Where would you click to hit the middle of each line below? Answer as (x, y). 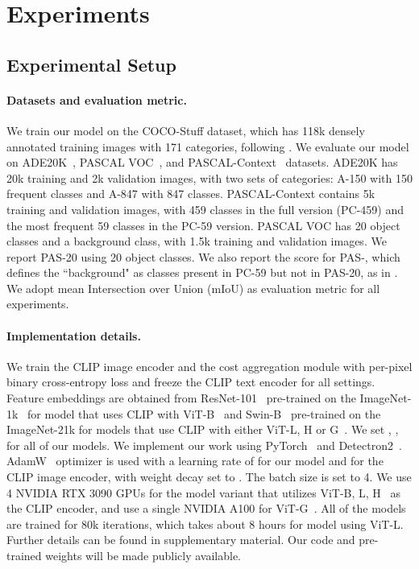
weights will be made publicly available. (143, 555)
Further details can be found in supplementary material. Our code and (181, 540)
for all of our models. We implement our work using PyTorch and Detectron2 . (204, 445)
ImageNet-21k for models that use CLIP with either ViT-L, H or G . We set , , (203, 429)
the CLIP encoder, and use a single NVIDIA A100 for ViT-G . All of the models (206, 508)
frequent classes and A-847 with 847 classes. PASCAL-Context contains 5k (191, 194)
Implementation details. (74, 335)
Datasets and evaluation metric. (97, 99)
